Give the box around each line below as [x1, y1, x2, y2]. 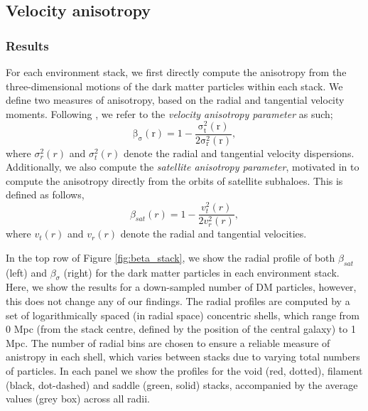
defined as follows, [6, 187, 85, 202]
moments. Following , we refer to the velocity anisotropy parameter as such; [6, 106, 333, 121]
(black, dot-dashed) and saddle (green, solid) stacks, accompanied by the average [6, 377, 358, 392]
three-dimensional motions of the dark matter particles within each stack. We [6, 78, 343, 93]
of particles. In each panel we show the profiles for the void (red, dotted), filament [6, 363, 363, 378]
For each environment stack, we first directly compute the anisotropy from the [6, 65, 347, 79]
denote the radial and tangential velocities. [120, 226, 307, 241]
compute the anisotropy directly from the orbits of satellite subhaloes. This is [6, 173, 343, 188]
